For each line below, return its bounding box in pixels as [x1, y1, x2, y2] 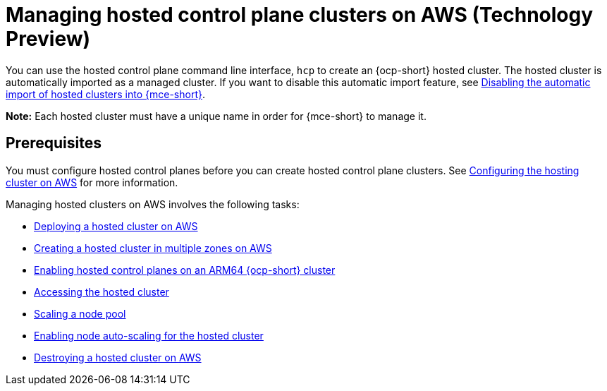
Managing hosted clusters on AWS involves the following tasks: [6, 198, 300, 210]
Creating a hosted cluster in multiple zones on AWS [34, 241, 272, 254]
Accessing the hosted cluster [34, 285, 169, 298]
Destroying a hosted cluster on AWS [34, 351, 202, 363]
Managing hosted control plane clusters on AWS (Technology [6, 3, 594, 27]
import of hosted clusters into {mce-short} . [6, 88, 205, 100]
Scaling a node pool [34, 307, 126, 320]
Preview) [6, 27, 91, 51]
